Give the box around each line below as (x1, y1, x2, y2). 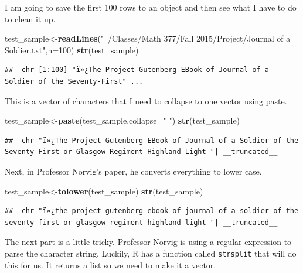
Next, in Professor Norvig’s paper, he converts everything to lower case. (5, 165, 262, 177)
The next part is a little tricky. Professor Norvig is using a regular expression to (5, 236, 292, 248)
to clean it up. (5, 12, 56, 25)
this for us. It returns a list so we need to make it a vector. (5, 258, 216, 271)
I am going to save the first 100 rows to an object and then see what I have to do (5, 1, 297, 13)
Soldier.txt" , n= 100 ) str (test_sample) (5, 43, 139, 56)
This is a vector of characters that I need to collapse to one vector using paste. (5, 94, 287, 107)
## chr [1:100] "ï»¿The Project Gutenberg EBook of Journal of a (5, 66, 270, 74)
